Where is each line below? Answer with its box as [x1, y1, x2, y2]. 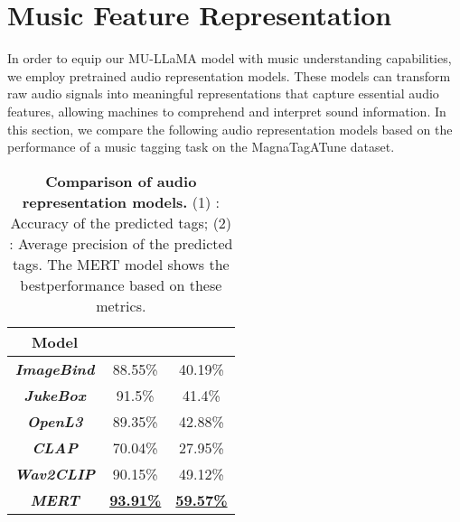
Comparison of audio [45, 170, 197, 191]
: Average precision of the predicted [9, 232, 233, 254]
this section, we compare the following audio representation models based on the [7, 119, 453, 138]
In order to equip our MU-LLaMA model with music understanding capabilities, [7, 49, 452, 68]
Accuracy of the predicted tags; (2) [10, 211, 232, 233]
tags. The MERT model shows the [12, 253, 230, 275]
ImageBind [14, 358, 95, 379]
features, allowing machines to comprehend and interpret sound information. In [7, 101, 446, 120]
